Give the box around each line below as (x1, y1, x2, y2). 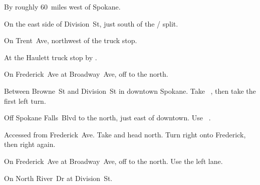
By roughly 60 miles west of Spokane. (4, 2, 121, 12)
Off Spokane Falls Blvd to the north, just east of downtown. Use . (4, 112, 211, 123)
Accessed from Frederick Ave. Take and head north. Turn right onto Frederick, (4, 129, 246, 139)
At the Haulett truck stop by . (4, 52, 97, 62)
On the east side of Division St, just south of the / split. (4, 18, 178, 29)
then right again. (4, 139, 56, 149)
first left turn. (4, 95, 46, 106)
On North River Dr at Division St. (4, 172, 113, 183)
